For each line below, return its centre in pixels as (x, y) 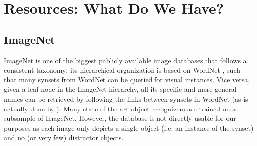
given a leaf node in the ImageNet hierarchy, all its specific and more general (120, 89)
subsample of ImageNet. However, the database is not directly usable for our (120, 118)
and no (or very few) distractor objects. (64, 137)
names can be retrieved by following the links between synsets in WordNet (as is (126, 98)
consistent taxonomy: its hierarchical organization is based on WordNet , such (122, 70)
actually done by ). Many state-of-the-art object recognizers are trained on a (120, 108)
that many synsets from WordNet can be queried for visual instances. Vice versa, (127, 79)
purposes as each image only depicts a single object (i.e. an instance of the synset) (129, 128)
